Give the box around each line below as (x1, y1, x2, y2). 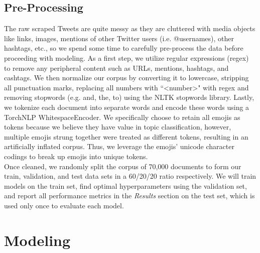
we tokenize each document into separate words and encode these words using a (4, 101, 249, 112)
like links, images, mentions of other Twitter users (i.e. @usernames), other (4, 33, 234, 43)
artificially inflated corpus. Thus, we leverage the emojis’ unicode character (4, 141, 234, 152)
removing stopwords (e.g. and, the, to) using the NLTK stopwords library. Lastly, (4, 92, 254, 102)
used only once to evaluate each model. (4, 200, 124, 210)
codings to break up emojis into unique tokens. (4, 151, 148, 161)
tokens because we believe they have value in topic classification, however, (4, 121, 231, 132)
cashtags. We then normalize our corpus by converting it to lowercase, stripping (4, 72, 249, 83)
